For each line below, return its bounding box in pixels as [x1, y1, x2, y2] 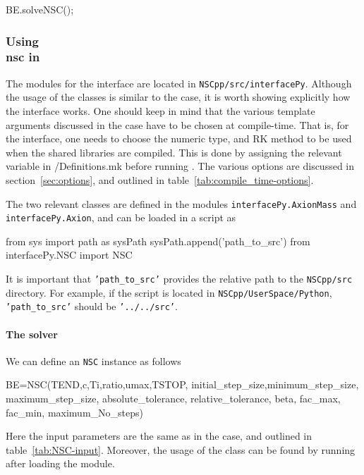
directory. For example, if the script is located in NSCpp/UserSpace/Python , [6, 285, 332, 300]
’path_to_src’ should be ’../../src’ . [6, 299, 178, 314]
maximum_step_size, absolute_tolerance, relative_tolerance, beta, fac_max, [6, 391, 341, 406]
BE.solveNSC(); [6, 2, 74, 16]
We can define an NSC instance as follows [6, 353, 181, 368]
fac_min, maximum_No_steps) [6, 405, 143, 419]
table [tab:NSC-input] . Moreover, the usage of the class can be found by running [6, 442, 356, 457]
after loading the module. [6, 456, 115, 471]
